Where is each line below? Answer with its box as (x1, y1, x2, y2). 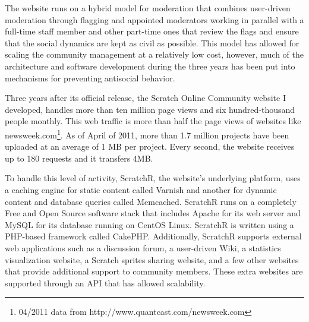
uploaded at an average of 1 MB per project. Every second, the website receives (5, 140, 295, 153)
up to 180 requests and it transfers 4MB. (5, 151, 153, 164)
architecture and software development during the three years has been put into (5, 59, 295, 72)
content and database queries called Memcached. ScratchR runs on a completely (5, 195, 297, 207)
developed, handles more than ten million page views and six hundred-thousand (5, 103, 295, 115)
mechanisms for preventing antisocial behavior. (5, 71, 175, 84)
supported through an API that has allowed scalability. (5, 276, 206, 289)
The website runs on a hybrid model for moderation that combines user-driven (5, 2, 291, 14)
